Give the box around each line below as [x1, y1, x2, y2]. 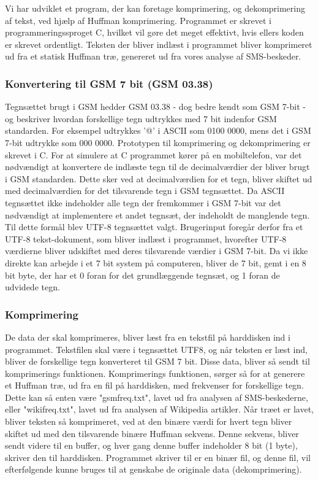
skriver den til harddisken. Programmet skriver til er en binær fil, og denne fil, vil [5, 451, 311, 463]
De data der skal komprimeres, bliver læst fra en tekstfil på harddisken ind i [5, 330, 290, 343]
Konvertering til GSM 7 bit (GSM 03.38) [5, 75, 213, 91]
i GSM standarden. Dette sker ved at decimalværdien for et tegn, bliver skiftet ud [5, 172, 312, 185]
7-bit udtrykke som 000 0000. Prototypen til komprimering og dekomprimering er [5, 136, 311, 149]
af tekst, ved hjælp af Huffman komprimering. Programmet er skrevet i [5, 14, 271, 26]
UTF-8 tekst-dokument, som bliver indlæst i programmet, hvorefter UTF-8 [5, 232, 287, 245]
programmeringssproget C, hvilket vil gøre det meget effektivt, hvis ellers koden [5, 26, 304, 39]
